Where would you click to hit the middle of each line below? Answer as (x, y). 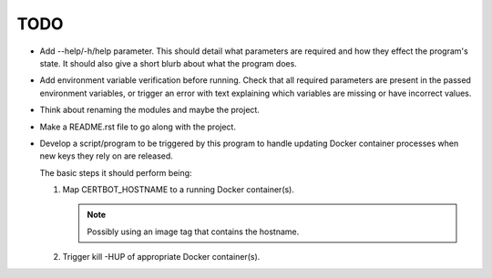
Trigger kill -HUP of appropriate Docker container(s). (161, 257)
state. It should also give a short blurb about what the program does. (169, 63)
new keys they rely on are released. (106, 156)
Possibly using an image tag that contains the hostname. (193, 232)
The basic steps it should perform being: (116, 172)
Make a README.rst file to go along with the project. (138, 127)
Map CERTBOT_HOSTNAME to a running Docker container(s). (179, 190)
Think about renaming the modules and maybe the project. (149, 110)
